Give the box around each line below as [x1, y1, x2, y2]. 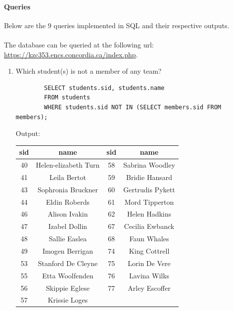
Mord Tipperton [124, 196, 174, 207]
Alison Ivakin [47, 209, 88, 219]
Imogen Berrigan [42, 245, 93, 256]
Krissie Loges [47, 295, 88, 305]
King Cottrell [129, 245, 170, 256]
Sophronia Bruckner [37, 184, 98, 194]
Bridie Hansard [126, 172, 172, 182]
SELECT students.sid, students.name [44, 84, 165, 91]
